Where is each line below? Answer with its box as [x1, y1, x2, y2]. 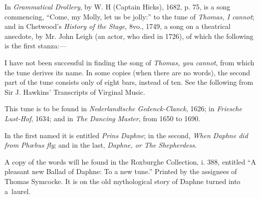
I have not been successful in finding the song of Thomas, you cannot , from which [4, 57, 255, 67]
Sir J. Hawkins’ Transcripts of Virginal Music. [4, 86, 145, 97]
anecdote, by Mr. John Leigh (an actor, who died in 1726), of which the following [4, 30, 254, 41]
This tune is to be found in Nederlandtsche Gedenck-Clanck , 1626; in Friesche [4, 103, 242, 114]
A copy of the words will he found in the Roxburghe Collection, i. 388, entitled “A [4, 156, 256, 167]
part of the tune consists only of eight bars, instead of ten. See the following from [4, 77, 254, 87]
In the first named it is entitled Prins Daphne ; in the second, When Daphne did [4, 130, 248, 140]
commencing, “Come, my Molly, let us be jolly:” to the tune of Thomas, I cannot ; [4, 11, 255, 21]
